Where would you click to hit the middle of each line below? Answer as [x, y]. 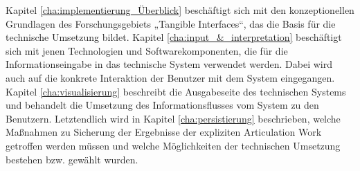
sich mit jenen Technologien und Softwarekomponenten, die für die [147, 50]
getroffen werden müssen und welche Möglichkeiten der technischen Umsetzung [173, 145]
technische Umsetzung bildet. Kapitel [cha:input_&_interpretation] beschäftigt [174, 37]
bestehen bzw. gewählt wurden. [72, 159]
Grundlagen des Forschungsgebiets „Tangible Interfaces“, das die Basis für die [171, 23]
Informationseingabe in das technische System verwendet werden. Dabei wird [169, 64]
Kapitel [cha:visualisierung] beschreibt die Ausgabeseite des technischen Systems [176, 91]
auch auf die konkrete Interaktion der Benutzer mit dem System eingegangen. [170, 77]
